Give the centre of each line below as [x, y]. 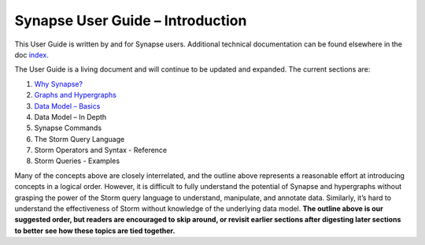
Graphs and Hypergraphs [76, 95]
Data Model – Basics [67, 106]
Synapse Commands [68, 128]
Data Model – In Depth [70, 117]
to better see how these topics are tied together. [95, 230]
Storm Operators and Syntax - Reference [101, 150]
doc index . [31, 54]
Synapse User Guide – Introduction [131, 20]
